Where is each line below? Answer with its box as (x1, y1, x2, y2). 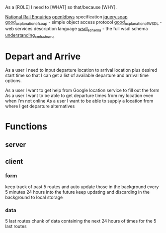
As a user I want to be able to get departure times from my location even (5, 93, 154, 99)
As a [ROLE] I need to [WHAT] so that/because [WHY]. (5, 4, 117, 10)
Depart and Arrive (5, 51, 81, 62)
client (5, 157, 23, 166)
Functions (5, 120, 47, 132)
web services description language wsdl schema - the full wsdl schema (5, 25, 148, 33)
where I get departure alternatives (5, 103, 75, 109)
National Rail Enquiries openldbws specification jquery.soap (5, 14, 128, 19)
